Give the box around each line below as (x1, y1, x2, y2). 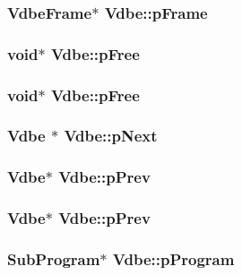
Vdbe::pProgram (112, 247, 235, 270)
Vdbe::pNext (64, 125, 158, 147)
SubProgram (7, 247, 100, 270)
